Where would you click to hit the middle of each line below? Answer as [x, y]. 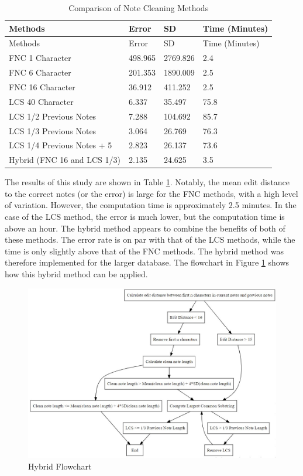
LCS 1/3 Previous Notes [53, 130]
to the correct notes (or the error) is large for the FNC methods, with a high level [151, 193]
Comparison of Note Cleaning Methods [139, 8]
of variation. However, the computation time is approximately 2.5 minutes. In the [151, 205]
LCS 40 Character [41, 101]
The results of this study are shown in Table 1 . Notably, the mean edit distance [147, 182]
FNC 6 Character [40, 72]
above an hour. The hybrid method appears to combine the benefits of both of [145, 228]
